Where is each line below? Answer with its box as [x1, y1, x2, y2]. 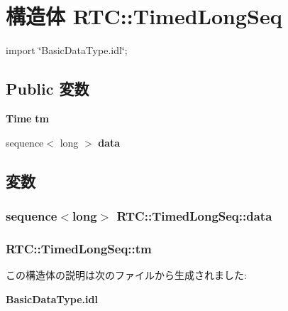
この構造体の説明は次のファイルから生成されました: [6, 267, 247, 282]
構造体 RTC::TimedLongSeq [6, 1, 282, 31]
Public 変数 [6, 78, 89, 100]
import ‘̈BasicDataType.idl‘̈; [6, 43, 128, 58]
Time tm [6, 110, 49, 125]
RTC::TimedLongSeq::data [116, 206, 272, 224]
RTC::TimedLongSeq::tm [6, 239, 152, 257]
